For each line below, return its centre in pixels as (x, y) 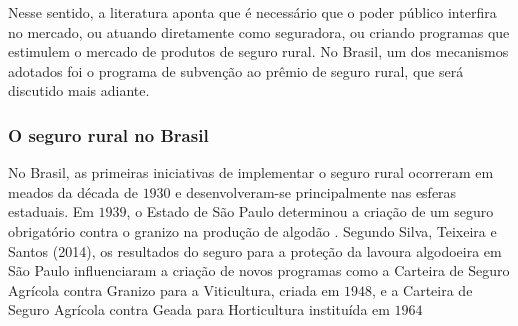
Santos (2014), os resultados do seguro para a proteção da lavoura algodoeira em (255, 250)
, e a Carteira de (422, 289)
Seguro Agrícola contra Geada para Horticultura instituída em (199, 309)
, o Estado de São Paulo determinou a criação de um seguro (310, 211)
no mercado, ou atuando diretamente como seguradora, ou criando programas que (259, 31)
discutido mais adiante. (79, 90)
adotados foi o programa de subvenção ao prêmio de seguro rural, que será (236, 70)
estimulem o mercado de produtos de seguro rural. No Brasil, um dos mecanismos (258, 51)
